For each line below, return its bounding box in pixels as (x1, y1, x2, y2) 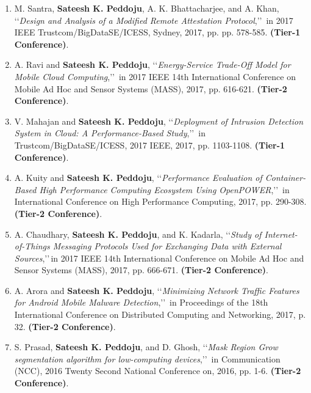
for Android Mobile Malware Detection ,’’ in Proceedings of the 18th (14, 296, 268, 309)
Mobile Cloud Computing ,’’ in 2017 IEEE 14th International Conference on (14, 70, 296, 83)
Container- (265, 171, 306, 184)
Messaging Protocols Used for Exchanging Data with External (52, 240, 282, 252)
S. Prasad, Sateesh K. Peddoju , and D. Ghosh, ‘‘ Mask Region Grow (14, 340, 278, 353)
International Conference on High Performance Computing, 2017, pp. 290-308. (14, 195, 307, 208)
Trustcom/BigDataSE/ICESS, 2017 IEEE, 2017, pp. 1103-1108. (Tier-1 (14, 138, 285, 151)
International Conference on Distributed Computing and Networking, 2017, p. (14, 308, 306, 321)
